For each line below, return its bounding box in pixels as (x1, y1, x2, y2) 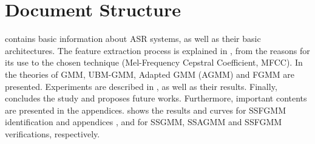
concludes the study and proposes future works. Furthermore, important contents (5, 92, 307, 105)
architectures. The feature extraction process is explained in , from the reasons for (5, 44, 310, 57)
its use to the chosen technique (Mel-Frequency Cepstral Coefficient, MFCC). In (5, 56, 303, 69)
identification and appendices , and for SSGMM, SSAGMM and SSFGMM (5, 115, 282, 128)
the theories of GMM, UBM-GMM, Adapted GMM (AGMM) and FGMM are (5, 67, 295, 80)
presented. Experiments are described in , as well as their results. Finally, (5, 80, 277, 92)
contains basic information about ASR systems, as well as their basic (5, 32, 261, 45)
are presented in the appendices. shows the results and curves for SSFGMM (5, 103, 286, 116)
